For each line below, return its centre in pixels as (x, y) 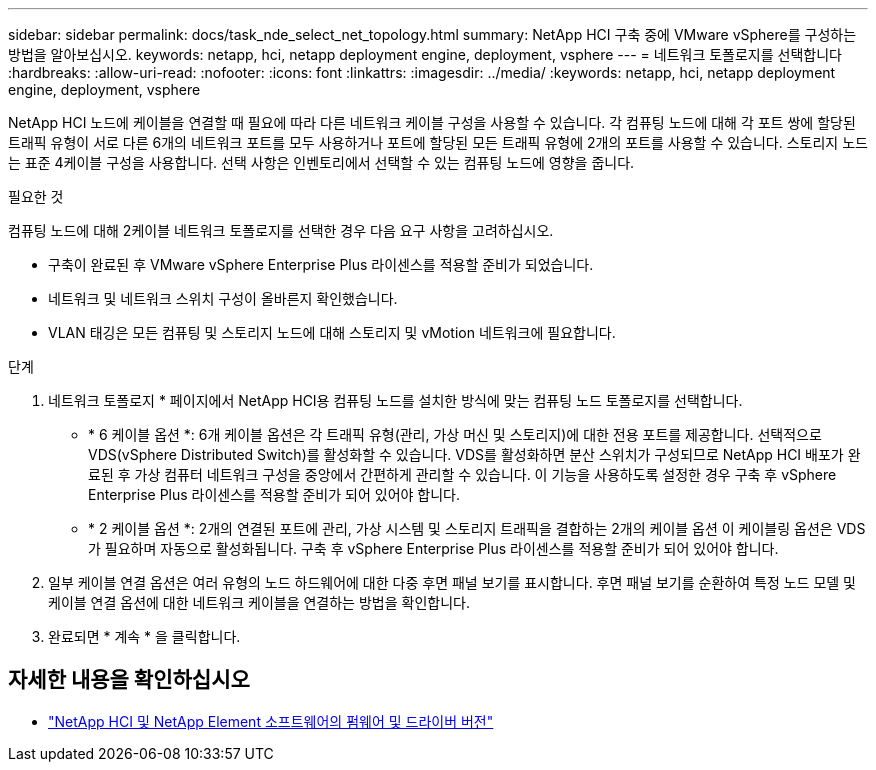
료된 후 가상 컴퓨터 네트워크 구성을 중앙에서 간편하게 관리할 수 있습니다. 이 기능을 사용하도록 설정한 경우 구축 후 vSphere (462, 474)
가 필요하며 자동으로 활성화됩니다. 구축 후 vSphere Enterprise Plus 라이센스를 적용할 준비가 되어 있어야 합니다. (433, 548)
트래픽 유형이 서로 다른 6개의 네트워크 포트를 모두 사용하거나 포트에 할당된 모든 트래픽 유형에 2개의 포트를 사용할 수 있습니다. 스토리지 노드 (438, 142)
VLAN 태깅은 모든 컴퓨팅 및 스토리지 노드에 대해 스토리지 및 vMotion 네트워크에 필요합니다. (332, 332)
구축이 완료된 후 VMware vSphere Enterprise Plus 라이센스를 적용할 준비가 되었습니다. (321, 264)
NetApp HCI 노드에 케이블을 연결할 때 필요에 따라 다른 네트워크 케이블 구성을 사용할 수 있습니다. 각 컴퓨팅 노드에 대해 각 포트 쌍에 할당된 (432, 122)
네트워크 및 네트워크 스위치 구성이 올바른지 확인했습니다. (223, 298)
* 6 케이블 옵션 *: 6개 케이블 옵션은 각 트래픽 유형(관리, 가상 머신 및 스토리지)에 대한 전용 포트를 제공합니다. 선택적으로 (455, 434)
